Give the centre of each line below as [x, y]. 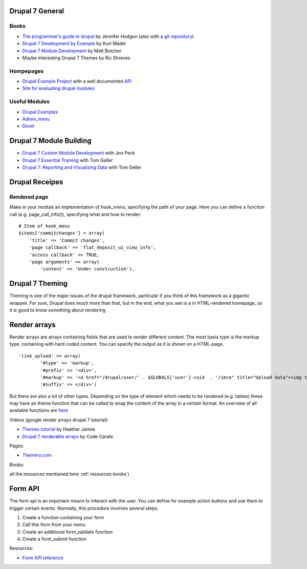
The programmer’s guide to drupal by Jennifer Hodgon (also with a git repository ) [108, 36]
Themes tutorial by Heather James [59, 429]
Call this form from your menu [54, 524]
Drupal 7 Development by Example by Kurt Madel [74, 44]
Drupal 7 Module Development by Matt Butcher [72, 51]
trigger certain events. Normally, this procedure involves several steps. [84, 508]
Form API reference [43, 558]
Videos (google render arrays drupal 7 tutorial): [59, 419]
